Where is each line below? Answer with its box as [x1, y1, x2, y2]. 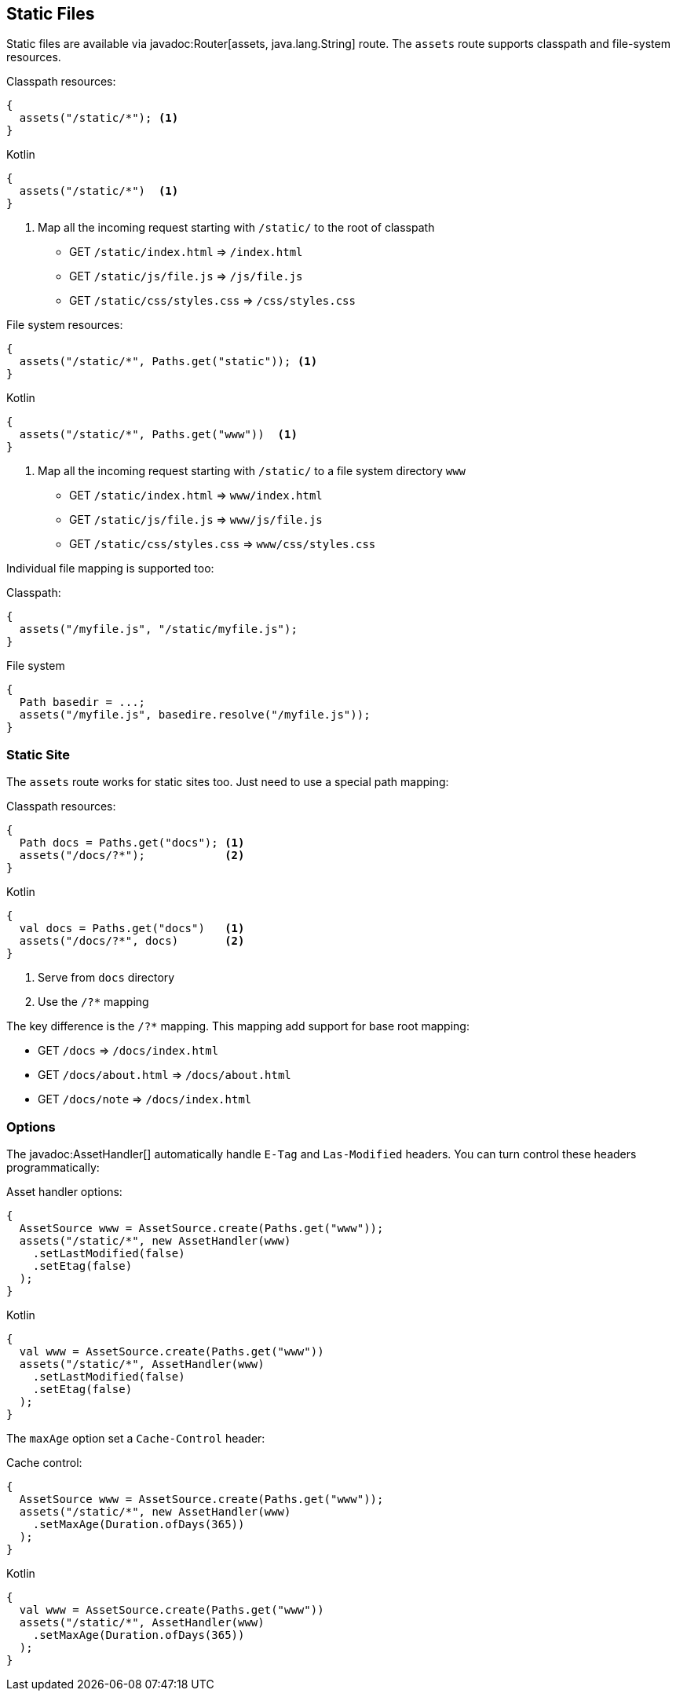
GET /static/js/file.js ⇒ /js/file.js [69, 269, 303, 283]
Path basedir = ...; [19, 696, 146, 709]
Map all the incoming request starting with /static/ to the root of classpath [38, 221, 435, 235]
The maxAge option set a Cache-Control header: [6, 1431, 265, 1445]
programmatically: [6, 1160, 100, 1174]
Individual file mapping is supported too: [6, 561, 214, 576]
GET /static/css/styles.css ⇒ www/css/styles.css [69, 537, 376, 551]
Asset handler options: [6, 1184, 122, 1198]
